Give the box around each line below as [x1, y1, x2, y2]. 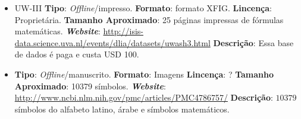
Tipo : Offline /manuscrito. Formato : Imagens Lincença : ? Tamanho [14, 67, 274, 80]
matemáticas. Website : [14, 25, 101, 37]
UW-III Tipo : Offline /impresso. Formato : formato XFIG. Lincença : [14, 2, 272, 14]
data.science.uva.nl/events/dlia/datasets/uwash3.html [14, 36, 211, 49]
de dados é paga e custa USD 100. [14, 48, 139, 60]
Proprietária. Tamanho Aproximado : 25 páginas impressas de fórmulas [14, 13, 284, 25]
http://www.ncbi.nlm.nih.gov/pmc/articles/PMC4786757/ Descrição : [14, 91, 273, 104]
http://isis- [103, 25, 143, 37]
